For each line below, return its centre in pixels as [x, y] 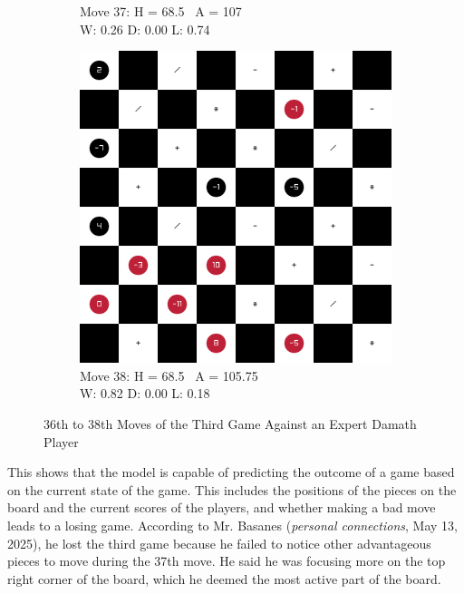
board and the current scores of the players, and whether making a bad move [222, 507]
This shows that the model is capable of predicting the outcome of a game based [231, 472]
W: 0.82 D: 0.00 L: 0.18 [145, 393]
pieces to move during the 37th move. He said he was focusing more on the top [227, 561]
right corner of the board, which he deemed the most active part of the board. [224, 578]
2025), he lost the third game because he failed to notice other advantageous [219, 543]
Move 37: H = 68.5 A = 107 [161, 11]
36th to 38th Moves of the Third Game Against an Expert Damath [230, 423]
